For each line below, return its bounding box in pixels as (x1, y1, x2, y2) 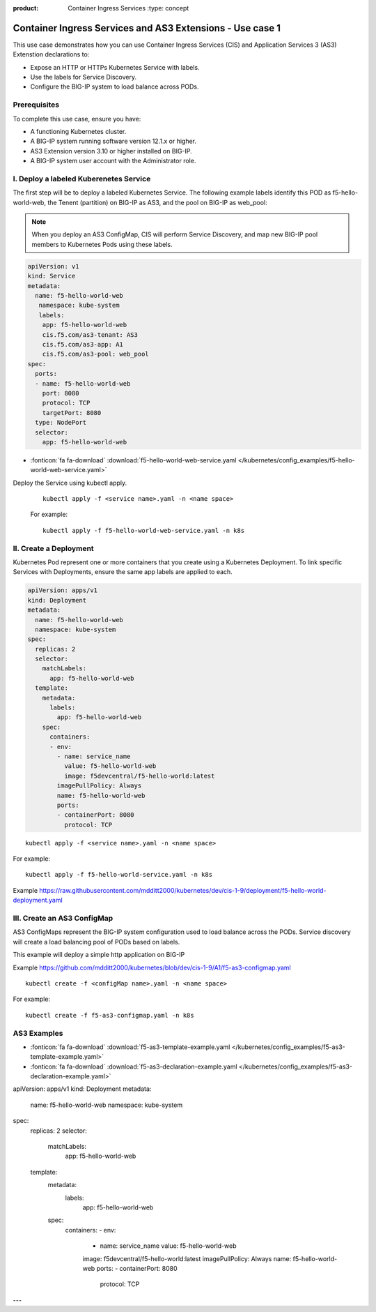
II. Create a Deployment (13, 543, 94, 553)
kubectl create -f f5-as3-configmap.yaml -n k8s (25, 1011, 194, 1019)
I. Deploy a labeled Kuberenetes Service (13, 174, 151, 183)
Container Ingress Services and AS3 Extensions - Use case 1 (13, 22, 281, 34)
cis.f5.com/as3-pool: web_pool (42, 350, 149, 359)
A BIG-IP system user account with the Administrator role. (30, 157, 196, 165)
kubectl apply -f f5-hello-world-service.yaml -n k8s (25, 870, 212, 879)
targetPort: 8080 (42, 409, 102, 416)
